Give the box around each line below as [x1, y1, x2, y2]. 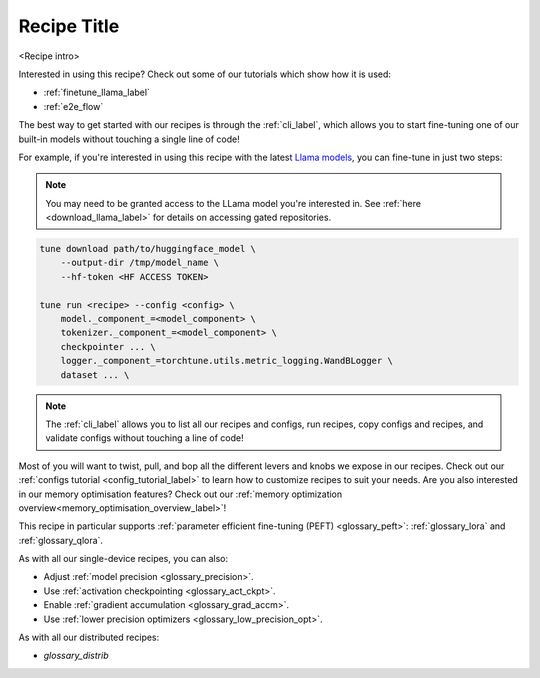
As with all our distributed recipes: [18, 631, 160, 644]
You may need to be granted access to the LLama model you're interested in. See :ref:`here [45, 197, 422, 209]
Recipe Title [18, 15, 120, 37]
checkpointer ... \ [60, 341, 157, 352]
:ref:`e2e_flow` [43, 100, 104, 112]
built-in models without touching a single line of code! [18, 133, 240, 145]
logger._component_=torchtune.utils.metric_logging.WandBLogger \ [60, 355, 394, 367]
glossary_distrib [43, 650, 109, 662]
